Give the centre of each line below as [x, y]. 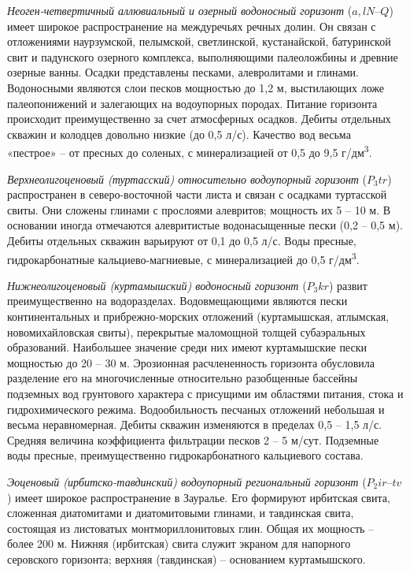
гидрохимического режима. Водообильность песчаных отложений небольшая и [196, 409]
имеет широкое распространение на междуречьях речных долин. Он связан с [192, 26]
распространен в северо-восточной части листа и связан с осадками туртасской [197, 194]
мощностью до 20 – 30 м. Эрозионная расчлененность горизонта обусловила [191, 362]
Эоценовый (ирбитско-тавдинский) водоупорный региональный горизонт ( [187, 481]
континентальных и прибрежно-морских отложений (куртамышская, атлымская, [198, 316]
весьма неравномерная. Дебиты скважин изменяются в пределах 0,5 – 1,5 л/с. [195, 424]
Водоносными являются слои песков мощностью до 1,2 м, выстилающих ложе [196, 87]
